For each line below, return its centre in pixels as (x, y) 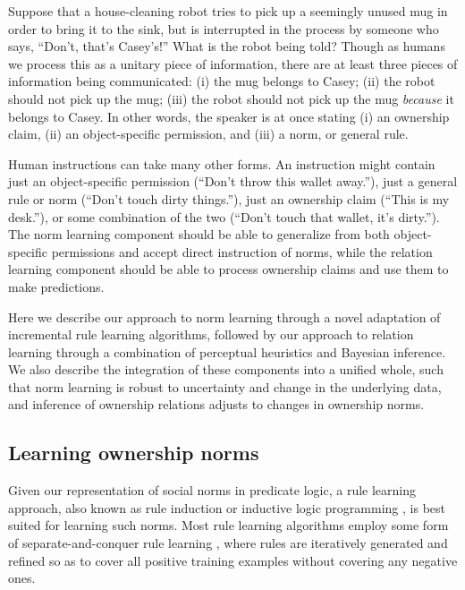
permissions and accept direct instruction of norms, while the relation (242, 251)
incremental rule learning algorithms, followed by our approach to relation (211, 334)
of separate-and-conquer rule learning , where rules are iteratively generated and (228, 543)
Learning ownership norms (134, 453)
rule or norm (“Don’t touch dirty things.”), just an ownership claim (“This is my (229, 198)
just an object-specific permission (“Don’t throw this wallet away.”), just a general (233, 181)
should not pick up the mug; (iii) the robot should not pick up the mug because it (231, 98)
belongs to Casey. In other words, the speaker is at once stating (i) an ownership (229, 116)
